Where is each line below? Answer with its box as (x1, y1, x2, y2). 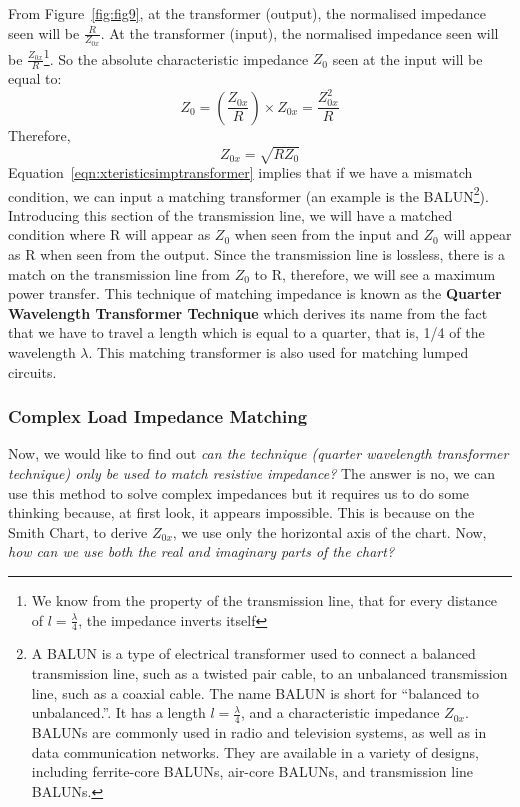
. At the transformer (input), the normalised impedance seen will (100, 22, 499, 43)
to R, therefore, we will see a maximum (254, 263, 496, 284)
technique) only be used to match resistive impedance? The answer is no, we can (8, 463, 496, 484)
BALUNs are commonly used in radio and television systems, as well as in (31, 722, 487, 743)
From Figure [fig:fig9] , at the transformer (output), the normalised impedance (8, 3, 487, 23)
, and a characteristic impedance (240, 702, 440, 723)
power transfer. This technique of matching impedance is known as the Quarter (8, 283, 502, 304)
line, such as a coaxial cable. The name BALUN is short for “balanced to (31, 682, 479, 703)
